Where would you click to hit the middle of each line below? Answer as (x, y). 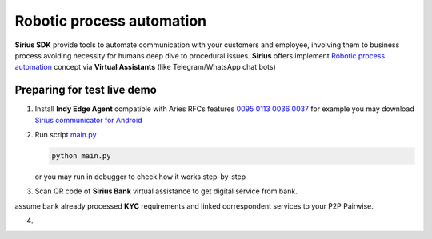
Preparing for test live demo (86, 90)
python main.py (81, 156)
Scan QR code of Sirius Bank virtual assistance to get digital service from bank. (166, 191)
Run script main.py (66, 135)
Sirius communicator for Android (88, 120)
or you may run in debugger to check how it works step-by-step (140, 177)
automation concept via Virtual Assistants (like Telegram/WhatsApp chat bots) (145, 67)
